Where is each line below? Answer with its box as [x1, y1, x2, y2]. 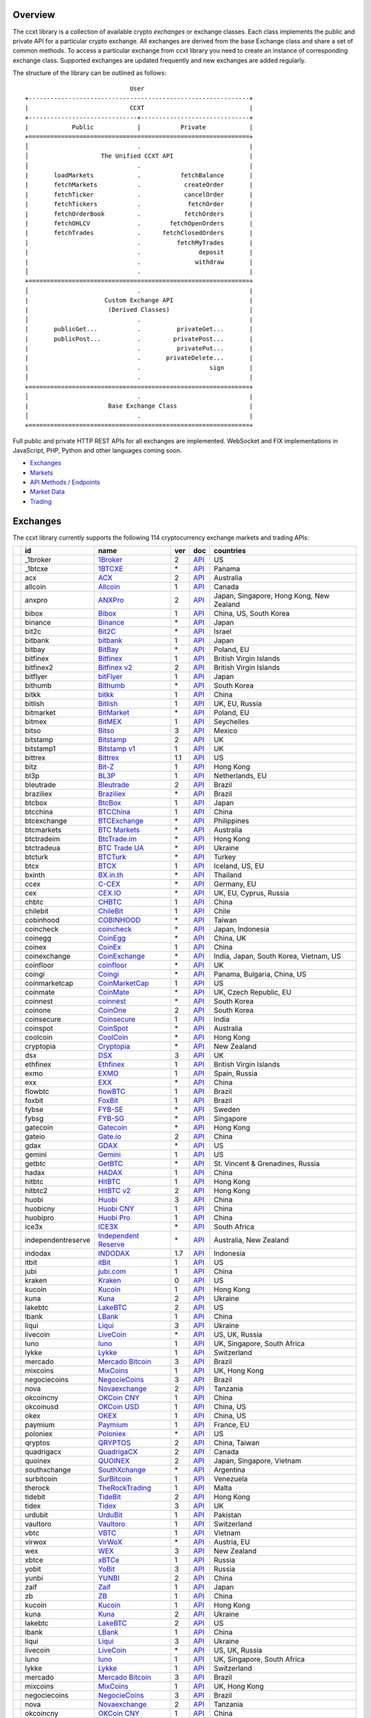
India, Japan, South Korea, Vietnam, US [214, 952, 341, 961]
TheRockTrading [98, 1483, 151, 1493]
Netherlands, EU [214, 771, 267, 781]
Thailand [214, 870, 242, 880]
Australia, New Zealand [214, 1236, 289, 1245]
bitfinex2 [25, 663, 54, 673]
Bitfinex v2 [98, 663, 133, 673]
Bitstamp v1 [98, 744, 135, 754]
